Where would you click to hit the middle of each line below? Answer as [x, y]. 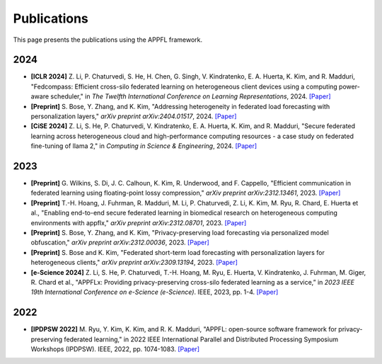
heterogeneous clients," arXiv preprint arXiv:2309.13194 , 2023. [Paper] [134, 263]
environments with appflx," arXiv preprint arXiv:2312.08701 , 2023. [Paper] [139, 222]
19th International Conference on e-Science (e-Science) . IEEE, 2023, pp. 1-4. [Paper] [155, 292]
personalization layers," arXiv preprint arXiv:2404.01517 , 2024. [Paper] [134, 116]
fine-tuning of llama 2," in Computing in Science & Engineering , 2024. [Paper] [144, 146]
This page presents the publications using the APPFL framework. [108, 40]
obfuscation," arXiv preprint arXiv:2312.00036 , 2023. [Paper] [120, 243]
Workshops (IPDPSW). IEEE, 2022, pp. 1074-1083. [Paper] [115, 349]
